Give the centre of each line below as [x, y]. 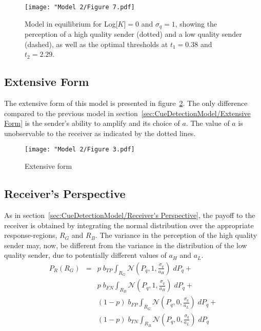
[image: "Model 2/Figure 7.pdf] [80, 7]
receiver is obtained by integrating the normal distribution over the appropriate [129, 225]
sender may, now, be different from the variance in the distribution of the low [126, 245]
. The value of [208, 123]
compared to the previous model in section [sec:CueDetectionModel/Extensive [127, 113]
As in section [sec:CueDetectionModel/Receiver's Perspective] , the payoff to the [130, 215]
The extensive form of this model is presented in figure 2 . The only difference [126, 103]
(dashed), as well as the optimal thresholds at [96, 44]
